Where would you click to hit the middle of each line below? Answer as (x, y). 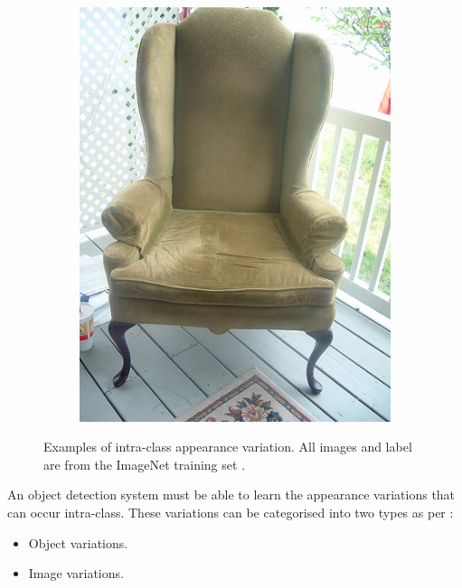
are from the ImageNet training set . (145, 464)
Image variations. (76, 573)
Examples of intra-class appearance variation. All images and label (228, 447)
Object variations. (78, 542)
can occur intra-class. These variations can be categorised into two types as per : (231, 513)
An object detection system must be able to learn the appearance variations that (231, 495)
